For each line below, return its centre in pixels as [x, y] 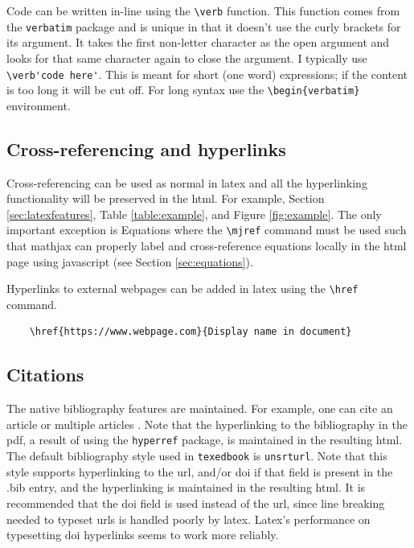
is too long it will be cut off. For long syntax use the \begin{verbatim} [183, 90]
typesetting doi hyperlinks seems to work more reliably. [143, 535]
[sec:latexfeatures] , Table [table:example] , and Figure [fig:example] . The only [194, 214]
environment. [39, 105]
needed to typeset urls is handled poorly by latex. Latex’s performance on [189, 519]
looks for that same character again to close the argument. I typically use [187, 58]
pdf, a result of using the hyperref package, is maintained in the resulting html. [205, 440]
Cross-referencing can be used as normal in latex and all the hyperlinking [187, 182]
